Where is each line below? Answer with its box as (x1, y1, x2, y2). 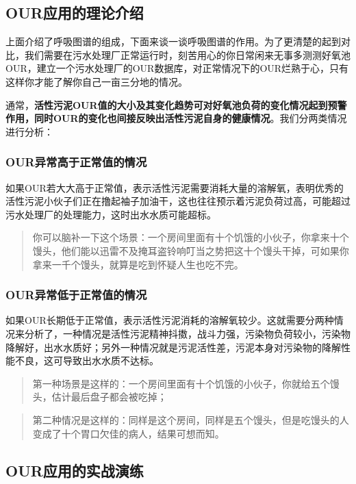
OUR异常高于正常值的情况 (5, 153, 147, 170)
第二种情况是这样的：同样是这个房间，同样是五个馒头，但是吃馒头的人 (32, 412, 349, 426)
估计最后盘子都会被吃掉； (51, 390, 167, 404)
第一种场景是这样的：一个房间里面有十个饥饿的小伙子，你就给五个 (32, 376, 330, 390)
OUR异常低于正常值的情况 (5, 286, 147, 303)
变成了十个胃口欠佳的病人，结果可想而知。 (32, 426, 225, 440)
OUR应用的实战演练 (5, 459, 144, 481)
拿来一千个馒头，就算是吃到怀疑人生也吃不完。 (32, 257, 244, 271)
